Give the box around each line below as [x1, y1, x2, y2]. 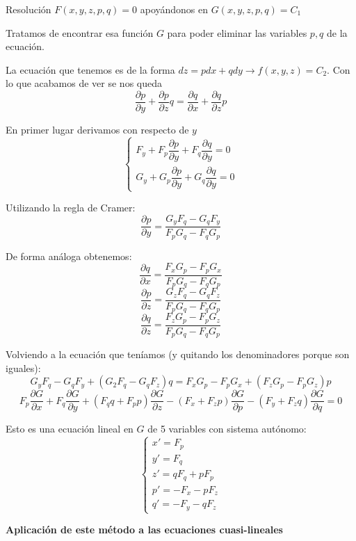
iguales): [6, 360, 41, 375]
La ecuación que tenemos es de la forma [6, 62, 175, 76]
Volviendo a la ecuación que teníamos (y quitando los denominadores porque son [6, 347, 350, 362]
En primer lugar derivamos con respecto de [6, 122, 189, 137]
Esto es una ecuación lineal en [6, 421, 133, 436]
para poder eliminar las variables [167, 25, 307, 40]
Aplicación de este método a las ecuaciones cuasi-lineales [6, 522, 283, 537]
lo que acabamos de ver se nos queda [6, 76, 163, 90]
